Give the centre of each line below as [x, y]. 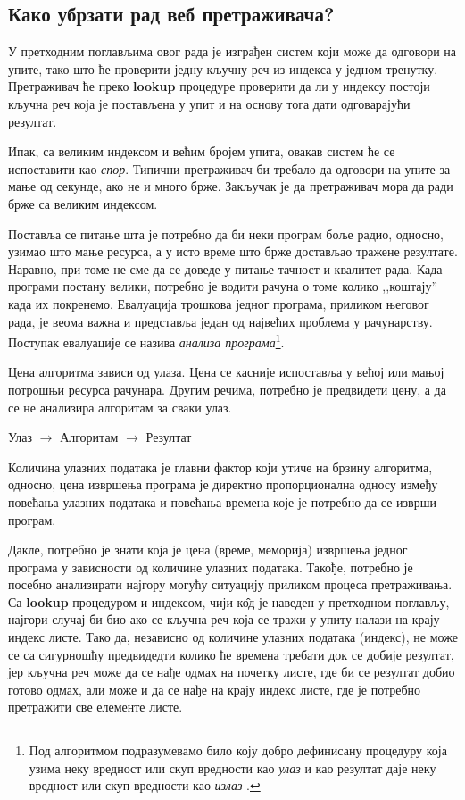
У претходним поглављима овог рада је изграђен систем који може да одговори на [232, 51]
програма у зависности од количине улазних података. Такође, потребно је [211, 567]
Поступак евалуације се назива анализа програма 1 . [146, 341]
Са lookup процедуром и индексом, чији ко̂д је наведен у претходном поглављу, [229, 601]
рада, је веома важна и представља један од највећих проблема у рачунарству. [220, 321]
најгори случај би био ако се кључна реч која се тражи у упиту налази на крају [224, 619]
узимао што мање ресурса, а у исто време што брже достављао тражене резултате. [233, 251]
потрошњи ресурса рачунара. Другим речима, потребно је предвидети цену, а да [227, 389]
